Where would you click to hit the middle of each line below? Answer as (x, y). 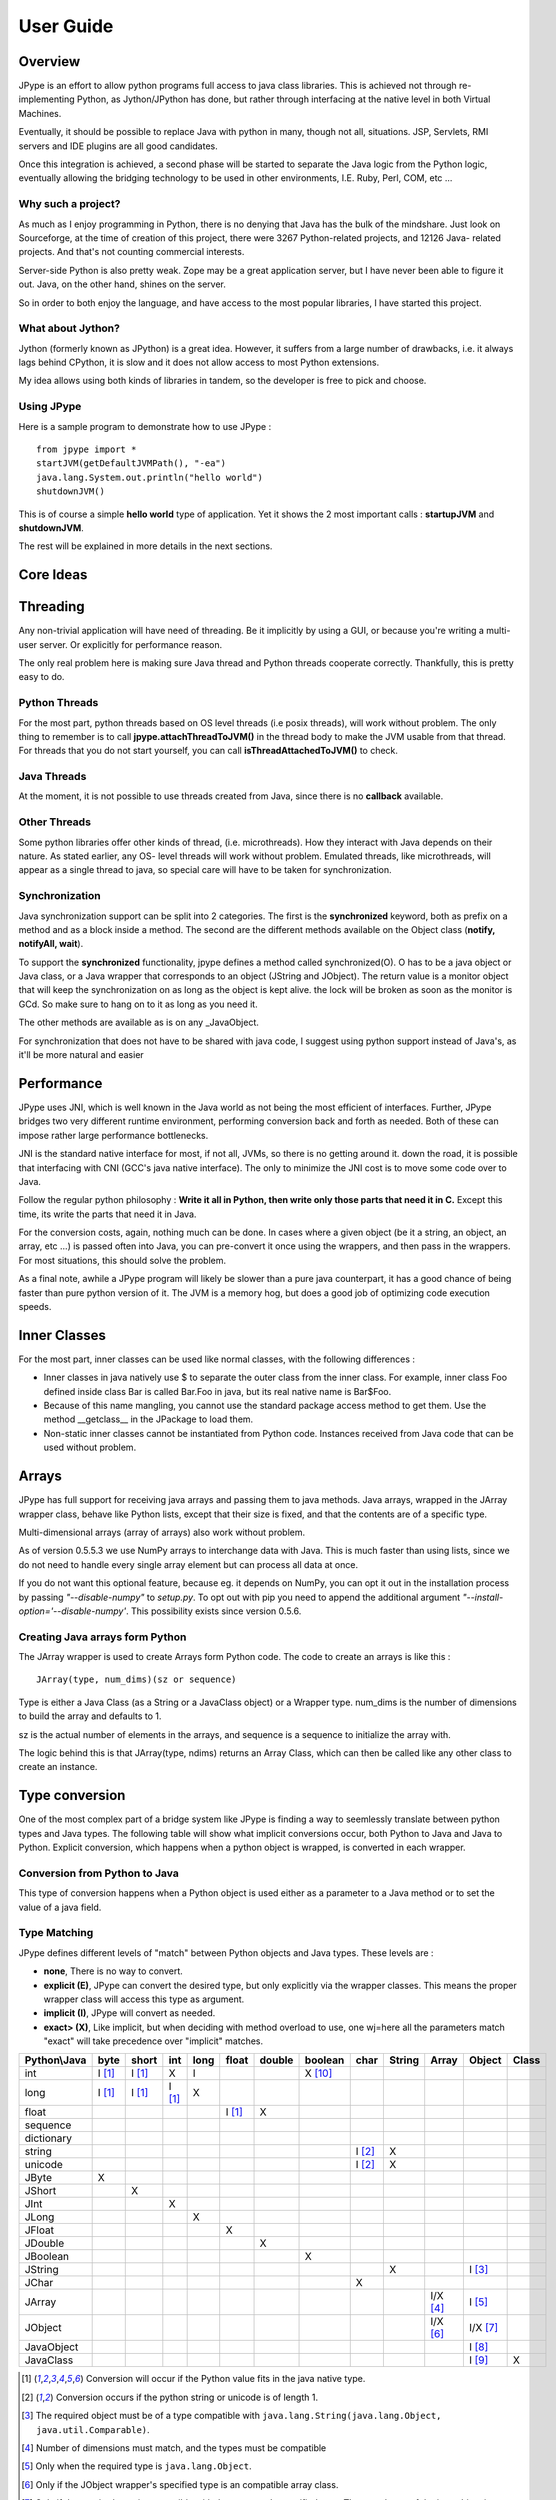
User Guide (66, 26)
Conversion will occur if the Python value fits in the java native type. (225, 2379)
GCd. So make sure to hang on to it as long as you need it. (138, 1004)
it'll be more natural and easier (81, 1055)
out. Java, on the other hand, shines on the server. (122, 284)
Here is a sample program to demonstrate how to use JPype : (145, 426)
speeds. (35, 1307)
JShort (40, 2191)
